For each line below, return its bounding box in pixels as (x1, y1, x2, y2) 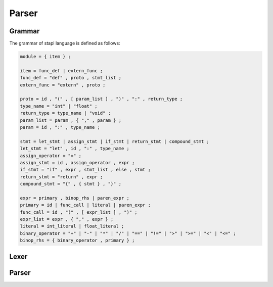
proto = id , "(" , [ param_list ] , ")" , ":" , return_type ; (20, 96, 183, 102)
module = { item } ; (20, 54, 71, 60)
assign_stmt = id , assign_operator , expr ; (20, 160, 135, 165)
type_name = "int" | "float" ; (20, 103, 98, 109)
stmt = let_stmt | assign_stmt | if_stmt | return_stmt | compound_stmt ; (20, 138, 210, 144)
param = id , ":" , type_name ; (20, 124, 101, 130)
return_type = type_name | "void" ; (20, 110, 111, 116)
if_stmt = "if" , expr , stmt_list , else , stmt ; (20, 167, 151, 173)
